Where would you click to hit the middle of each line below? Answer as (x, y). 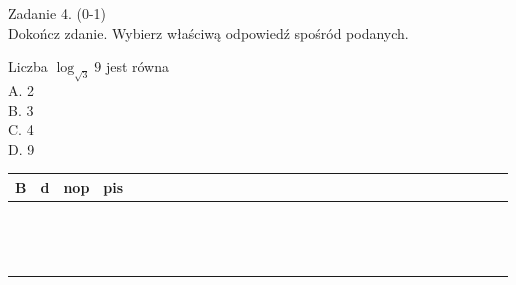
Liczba (28, 66)
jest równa (137, 66)
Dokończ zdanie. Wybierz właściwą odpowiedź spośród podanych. (208, 32)
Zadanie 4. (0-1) (57, 13)
